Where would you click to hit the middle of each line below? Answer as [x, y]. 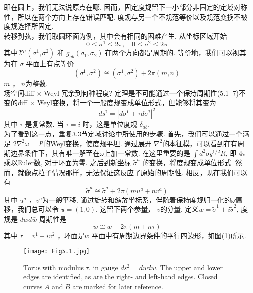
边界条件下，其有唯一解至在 [55, 153]
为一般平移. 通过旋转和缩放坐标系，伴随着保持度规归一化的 [137, 199]
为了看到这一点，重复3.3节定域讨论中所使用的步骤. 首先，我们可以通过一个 [123, 133]
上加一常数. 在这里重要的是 [147, 153]
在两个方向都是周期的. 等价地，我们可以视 [172, 53]
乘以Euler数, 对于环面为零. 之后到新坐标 [68, 163]
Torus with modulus [54, 267]
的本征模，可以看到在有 [200, 143]
